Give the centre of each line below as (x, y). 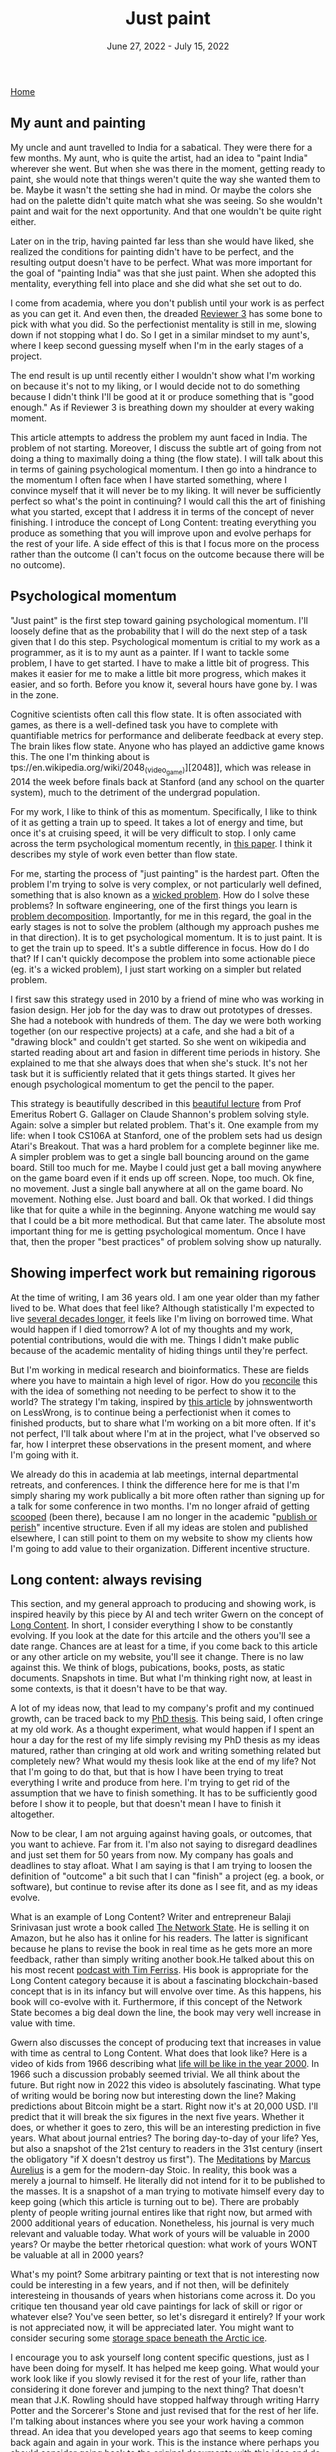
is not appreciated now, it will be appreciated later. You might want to (152, 2328)
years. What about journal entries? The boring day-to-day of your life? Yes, (165, 2138)
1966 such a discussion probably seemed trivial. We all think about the (155, 2074)
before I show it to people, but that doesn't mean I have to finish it (146, 1804)
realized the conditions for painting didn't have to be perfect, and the (152, 251)
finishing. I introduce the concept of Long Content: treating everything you (163, 522)
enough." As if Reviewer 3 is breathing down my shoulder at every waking (162, 407)
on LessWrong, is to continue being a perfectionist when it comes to (151, 1412)
